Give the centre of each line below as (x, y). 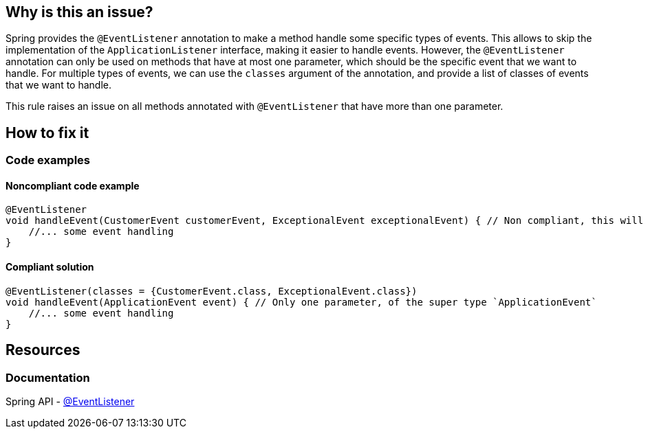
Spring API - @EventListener (70, 401)
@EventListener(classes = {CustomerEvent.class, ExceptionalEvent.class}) (212, 291)
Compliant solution (50, 267)
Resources (43, 350)
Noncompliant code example (73, 185)
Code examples (48, 160)
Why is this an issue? (79, 12)
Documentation (48, 377)
